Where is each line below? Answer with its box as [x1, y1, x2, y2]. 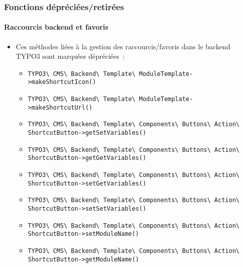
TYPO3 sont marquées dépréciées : [16, 51, 125, 61]
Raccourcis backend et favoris [4, 22, 109, 32]
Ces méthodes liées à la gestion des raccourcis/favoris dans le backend [16, 41, 230, 51]
